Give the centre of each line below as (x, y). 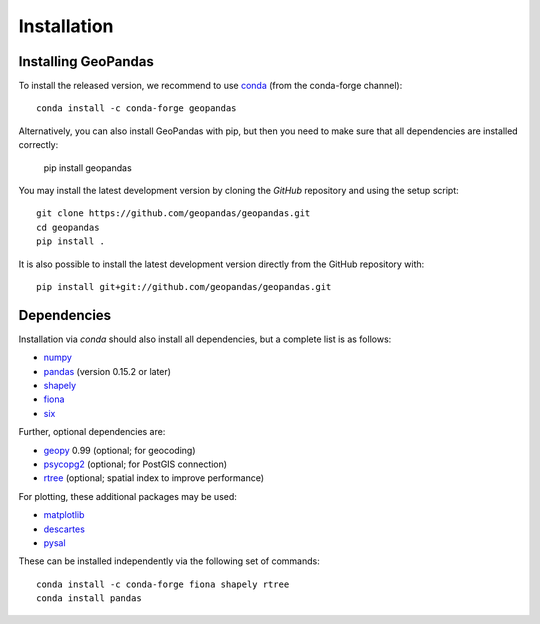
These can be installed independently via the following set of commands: (169, 561)
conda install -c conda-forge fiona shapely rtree (163, 584)
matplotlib (64, 515)
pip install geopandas (87, 167)
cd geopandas (68, 227)
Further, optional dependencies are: (92, 432)
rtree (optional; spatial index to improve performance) (154, 478)
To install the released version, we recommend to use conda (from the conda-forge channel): (210, 86)
